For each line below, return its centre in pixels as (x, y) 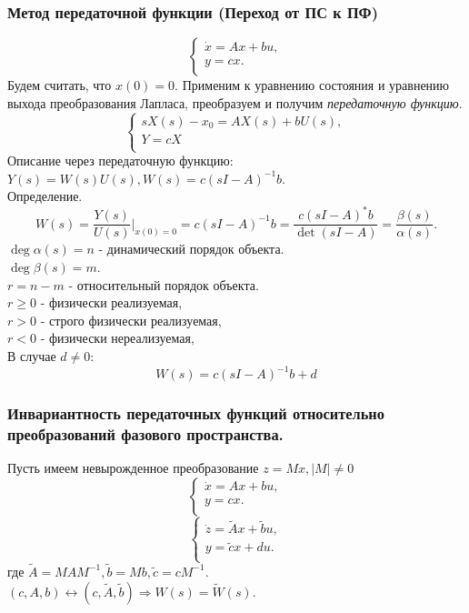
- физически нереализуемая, (117, 338)
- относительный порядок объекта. (164, 284)
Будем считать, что (60, 85)
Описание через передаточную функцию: (120, 160)
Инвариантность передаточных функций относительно (196, 412)
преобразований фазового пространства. (145, 433)
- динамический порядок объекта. (191, 249)
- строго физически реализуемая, (131, 320)
